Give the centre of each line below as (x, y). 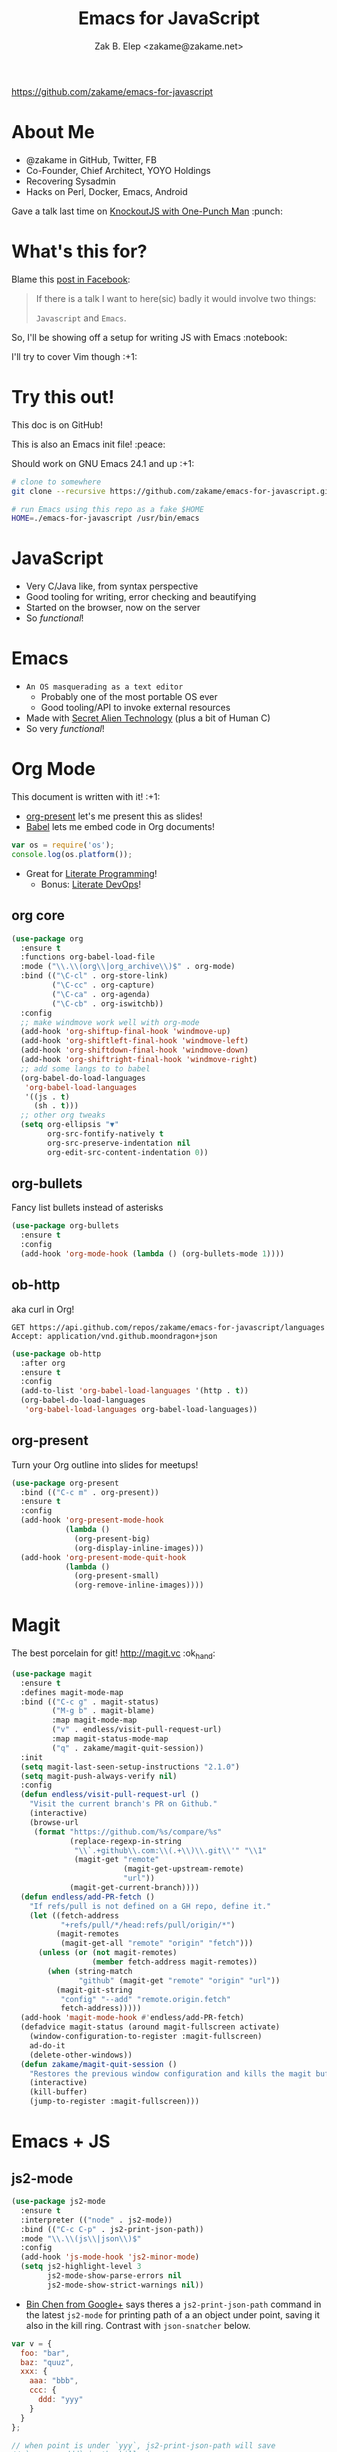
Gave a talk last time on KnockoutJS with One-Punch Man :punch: (147, 211)
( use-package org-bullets (65, 1226)
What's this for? (79, 251)
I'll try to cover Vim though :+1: (74, 356)
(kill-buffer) (58, 2092)
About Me (53, 132)
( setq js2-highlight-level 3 (81, 2267)
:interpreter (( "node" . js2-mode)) (96, 2220)
